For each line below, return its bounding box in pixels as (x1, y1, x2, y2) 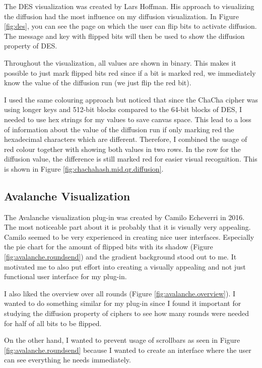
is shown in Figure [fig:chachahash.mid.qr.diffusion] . (4, 163, 164, 174)
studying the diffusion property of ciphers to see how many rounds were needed (4, 308, 249, 319)
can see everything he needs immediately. (4, 354, 131, 365)
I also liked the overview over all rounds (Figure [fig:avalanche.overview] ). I (4, 288, 236, 298)
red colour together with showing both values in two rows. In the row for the (4, 143, 241, 154)
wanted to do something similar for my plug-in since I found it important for (4, 298, 241, 308)
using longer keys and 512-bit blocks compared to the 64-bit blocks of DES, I (4, 104, 242, 115)
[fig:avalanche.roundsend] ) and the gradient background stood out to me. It (4, 251, 237, 262)
